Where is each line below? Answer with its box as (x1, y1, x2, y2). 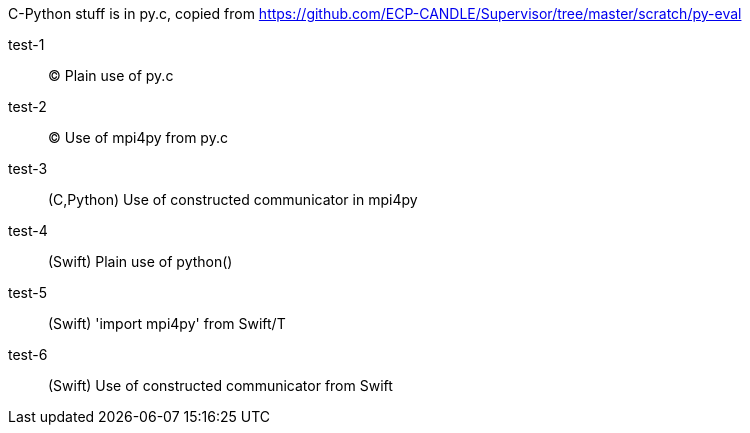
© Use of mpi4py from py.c (48, 129, 228, 146)
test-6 (8, 346, 48, 363)
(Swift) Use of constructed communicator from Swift (48, 377, 393, 394)
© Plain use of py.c (48, 67, 174, 84)
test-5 (8, 284, 48, 301)
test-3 (8, 160, 48, 177)
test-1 (8, 36, 45, 53)
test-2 (8, 98, 47, 115)
